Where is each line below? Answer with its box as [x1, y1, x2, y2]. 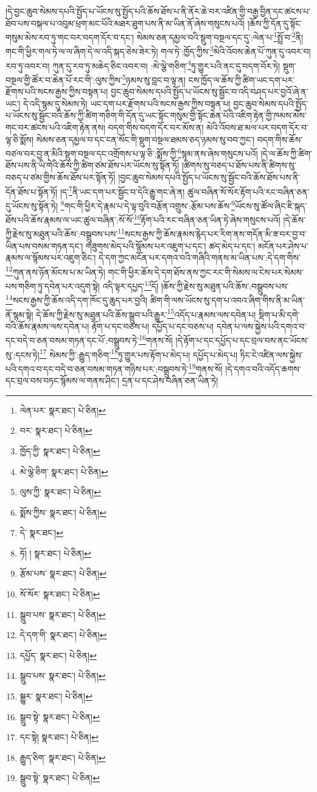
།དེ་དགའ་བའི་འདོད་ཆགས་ [225, 362, 301, 375]
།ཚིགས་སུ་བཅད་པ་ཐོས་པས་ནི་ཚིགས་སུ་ [182, 159, 296, 172]
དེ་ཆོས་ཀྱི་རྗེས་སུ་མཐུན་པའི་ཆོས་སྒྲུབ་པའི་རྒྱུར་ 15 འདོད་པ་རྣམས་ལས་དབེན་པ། [36, 306, 256, 321]
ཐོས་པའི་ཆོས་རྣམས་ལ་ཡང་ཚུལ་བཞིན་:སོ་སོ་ [5, 213, 134, 226]
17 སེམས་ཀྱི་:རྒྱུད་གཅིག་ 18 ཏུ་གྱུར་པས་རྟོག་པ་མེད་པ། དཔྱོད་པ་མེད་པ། [39, 346, 238, 361]
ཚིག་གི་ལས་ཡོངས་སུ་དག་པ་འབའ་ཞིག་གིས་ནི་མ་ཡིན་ [150, 293, 305, 306]
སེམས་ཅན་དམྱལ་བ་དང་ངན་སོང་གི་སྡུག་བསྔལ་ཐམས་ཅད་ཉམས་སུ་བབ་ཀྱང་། [36, 133, 255, 145]
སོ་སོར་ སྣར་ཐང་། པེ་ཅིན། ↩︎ [19, 588, 100, 600]
